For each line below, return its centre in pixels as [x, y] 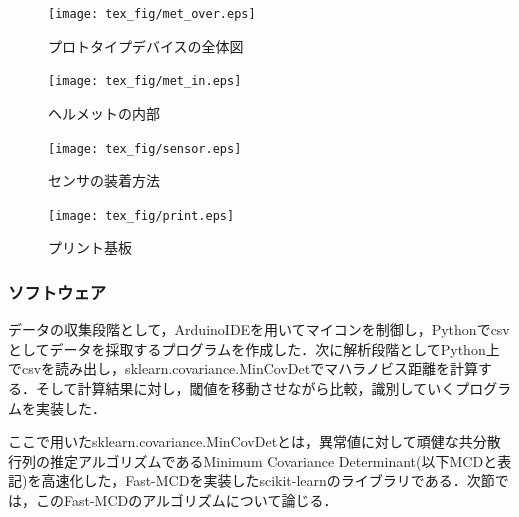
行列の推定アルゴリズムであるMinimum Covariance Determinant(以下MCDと [253, 460]
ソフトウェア [57, 291]
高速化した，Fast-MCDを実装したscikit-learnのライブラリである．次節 [268, 480]
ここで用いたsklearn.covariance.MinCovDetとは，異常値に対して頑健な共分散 [254, 441]
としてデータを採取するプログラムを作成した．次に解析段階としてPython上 [254, 348]
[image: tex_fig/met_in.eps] [145, 81]
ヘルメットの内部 [104, 112]
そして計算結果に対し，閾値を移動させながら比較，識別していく [245, 388]
